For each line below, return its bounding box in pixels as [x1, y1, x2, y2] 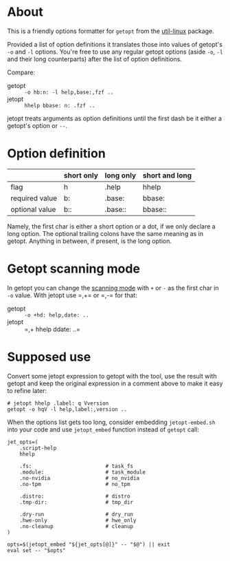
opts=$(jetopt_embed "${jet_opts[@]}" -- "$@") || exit [7, 541, 170, 548]
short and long [143, 170, 192, 180]
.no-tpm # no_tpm [19, 480, 130, 487]
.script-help [19, 445, 57, 452]
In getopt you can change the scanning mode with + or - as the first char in [7, 284, 219, 292]
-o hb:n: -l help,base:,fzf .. [24, 89, 114, 96]
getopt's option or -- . [7, 121, 67, 129]
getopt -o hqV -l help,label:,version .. [7, 405, 128, 413]
